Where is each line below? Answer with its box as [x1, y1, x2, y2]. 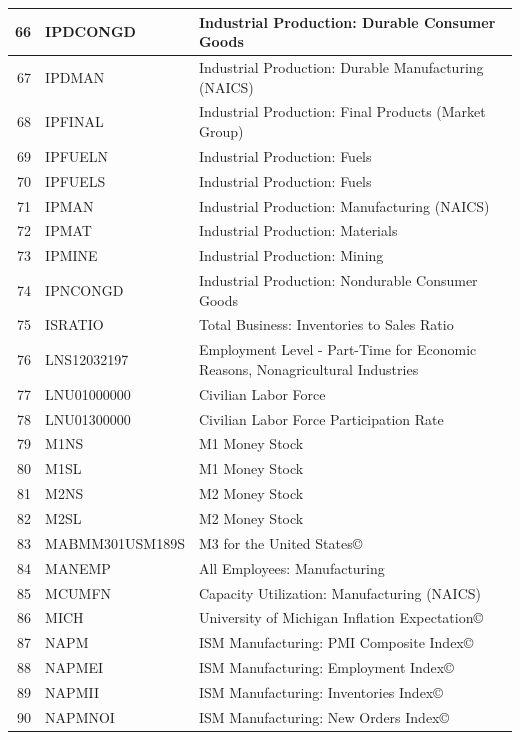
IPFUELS [45, 170, 106, 191]
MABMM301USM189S [45, 532, 185, 553]
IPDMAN [45, 66, 105, 87]
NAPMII [45, 681, 99, 702]
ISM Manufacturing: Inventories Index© [198, 681, 443, 702]
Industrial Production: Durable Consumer [198, 11, 496, 32]
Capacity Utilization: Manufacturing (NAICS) [198, 582, 481, 603]
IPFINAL [45, 111, 104, 132]
